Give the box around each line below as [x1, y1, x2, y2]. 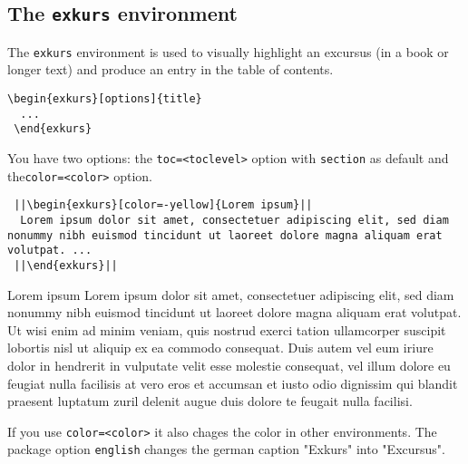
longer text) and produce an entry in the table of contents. [7, 60, 334, 79]
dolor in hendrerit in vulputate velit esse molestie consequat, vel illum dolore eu [7, 355, 451, 374]
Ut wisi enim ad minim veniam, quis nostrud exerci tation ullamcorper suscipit [7, 320, 446, 339]
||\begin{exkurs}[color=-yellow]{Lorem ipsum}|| [14, 198, 313, 212]
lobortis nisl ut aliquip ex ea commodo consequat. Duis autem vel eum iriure [7, 338, 434, 357]
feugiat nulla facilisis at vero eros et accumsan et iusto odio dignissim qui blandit [7, 373, 458, 392]
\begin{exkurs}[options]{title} [7, 92, 202, 106]
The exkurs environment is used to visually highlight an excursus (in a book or [7, 42, 449, 61]
